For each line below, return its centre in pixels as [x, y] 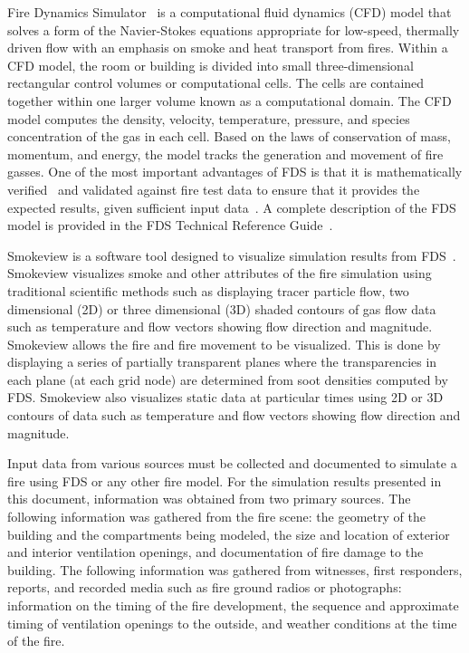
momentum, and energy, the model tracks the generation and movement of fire [225, 154]
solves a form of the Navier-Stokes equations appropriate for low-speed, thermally [234, 29]
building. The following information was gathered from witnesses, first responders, [235, 569]
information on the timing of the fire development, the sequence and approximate [233, 605]
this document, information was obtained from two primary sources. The [209, 499]
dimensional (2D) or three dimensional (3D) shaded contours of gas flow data [222, 308]
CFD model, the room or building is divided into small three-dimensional [211, 65]
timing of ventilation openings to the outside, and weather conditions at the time [232, 623]
